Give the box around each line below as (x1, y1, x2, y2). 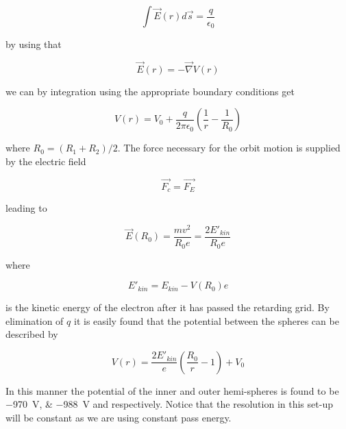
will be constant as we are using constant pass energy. (5, 410, 232, 425)
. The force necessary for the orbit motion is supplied (117, 140, 341, 155)
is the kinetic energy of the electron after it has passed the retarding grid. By (5, 300, 330, 315)
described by (5, 327, 58, 341)
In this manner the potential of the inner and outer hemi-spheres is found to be (5, 383, 339, 397)
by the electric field (5, 154, 86, 169)
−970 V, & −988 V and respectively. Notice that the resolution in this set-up (5, 397, 333, 411)
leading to (5, 201, 47, 215)
